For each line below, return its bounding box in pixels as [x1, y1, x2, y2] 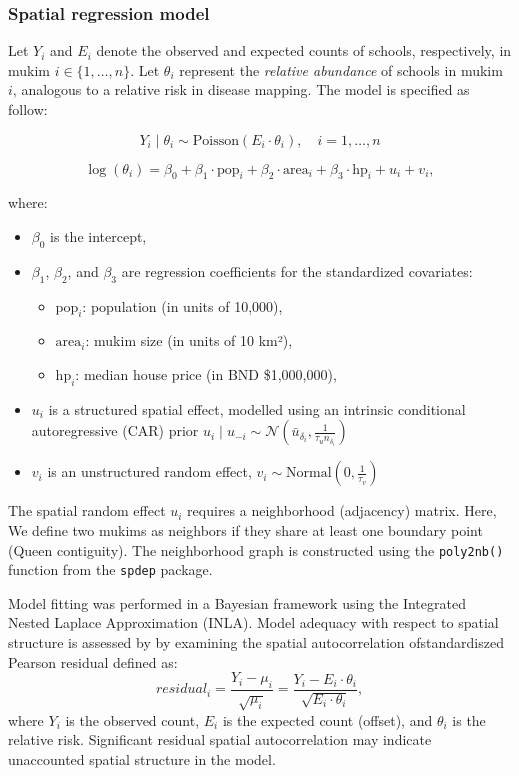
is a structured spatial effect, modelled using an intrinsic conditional [48, 398, 466, 419]
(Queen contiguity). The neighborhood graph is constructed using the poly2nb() [8, 539, 504, 560]
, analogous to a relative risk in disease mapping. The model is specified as [12, 79, 470, 100]
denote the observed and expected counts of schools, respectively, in [96, 40, 512, 61]
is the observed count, [65, 709, 200, 730]
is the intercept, [50, 225, 147, 246]
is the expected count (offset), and [222, 709, 433, 730]
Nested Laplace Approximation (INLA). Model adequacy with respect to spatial [8, 612, 499, 633]
